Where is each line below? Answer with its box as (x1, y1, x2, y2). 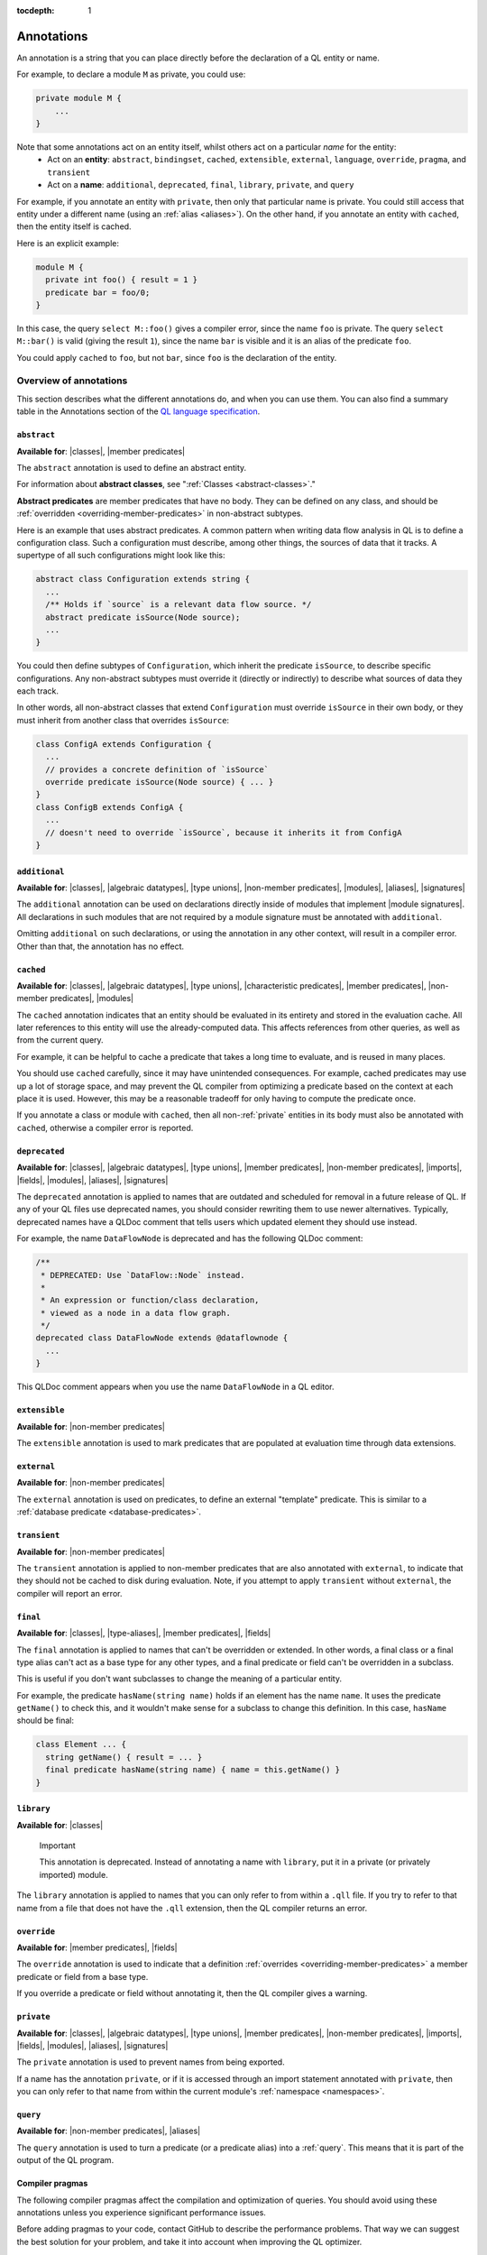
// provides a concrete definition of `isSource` (45, 764, 270, 775)
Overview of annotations (16, 374, 128, 387)
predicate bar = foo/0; (45, 287, 151, 298)
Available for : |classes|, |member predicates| (16, 446, 185, 456)
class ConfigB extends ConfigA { (35, 802, 184, 812)
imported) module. (39, 1869, 108, 1880)
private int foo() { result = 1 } (45, 275, 198, 285)
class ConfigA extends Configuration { (35, 739, 212, 749)
